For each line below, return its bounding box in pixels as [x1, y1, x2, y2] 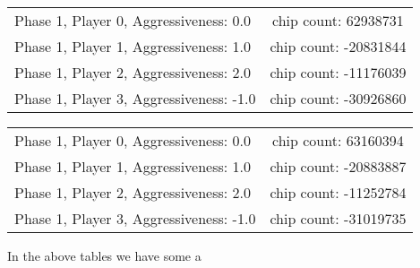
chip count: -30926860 [270, 88, 407, 108]
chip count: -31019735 [270, 208, 407, 229]
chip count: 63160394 [272, 130, 404, 151]
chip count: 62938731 [272, 10, 404, 30]
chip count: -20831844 [270, 36, 407, 56]
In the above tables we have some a [7, 246, 201, 264]
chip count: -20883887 [270, 156, 407, 177]
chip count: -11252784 [270, 182, 407, 203]
